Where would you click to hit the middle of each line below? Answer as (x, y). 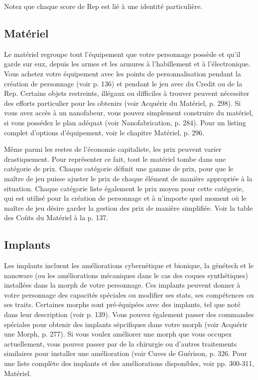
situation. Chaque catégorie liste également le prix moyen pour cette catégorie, (124, 188)
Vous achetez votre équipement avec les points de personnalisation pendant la (123, 73)
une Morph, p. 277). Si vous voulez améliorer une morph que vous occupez (118, 334)
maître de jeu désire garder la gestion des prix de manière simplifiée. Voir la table (129, 207)
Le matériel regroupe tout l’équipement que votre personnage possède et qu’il (122, 54)
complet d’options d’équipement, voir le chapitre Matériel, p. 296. (104, 132)
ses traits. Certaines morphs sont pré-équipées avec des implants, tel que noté (122, 304)
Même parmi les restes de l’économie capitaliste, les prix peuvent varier (113, 149)
